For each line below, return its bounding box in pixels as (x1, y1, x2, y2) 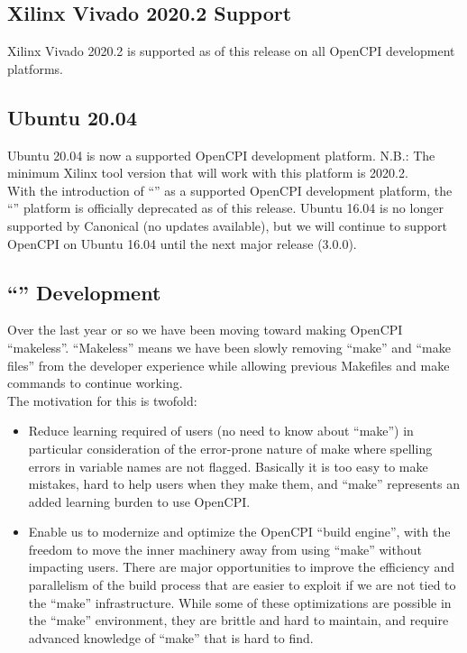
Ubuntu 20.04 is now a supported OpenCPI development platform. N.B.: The (7, 145, 435, 164)
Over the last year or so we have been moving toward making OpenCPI (7, 320, 403, 339)
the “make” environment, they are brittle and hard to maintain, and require (28, 611, 449, 630)
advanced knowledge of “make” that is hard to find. (28, 628, 314, 647)
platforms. (7, 59, 63, 78)
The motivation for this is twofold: (7, 391, 197, 409)
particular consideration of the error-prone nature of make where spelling (28, 438, 433, 457)
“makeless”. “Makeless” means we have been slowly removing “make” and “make (7, 337, 451, 356)
